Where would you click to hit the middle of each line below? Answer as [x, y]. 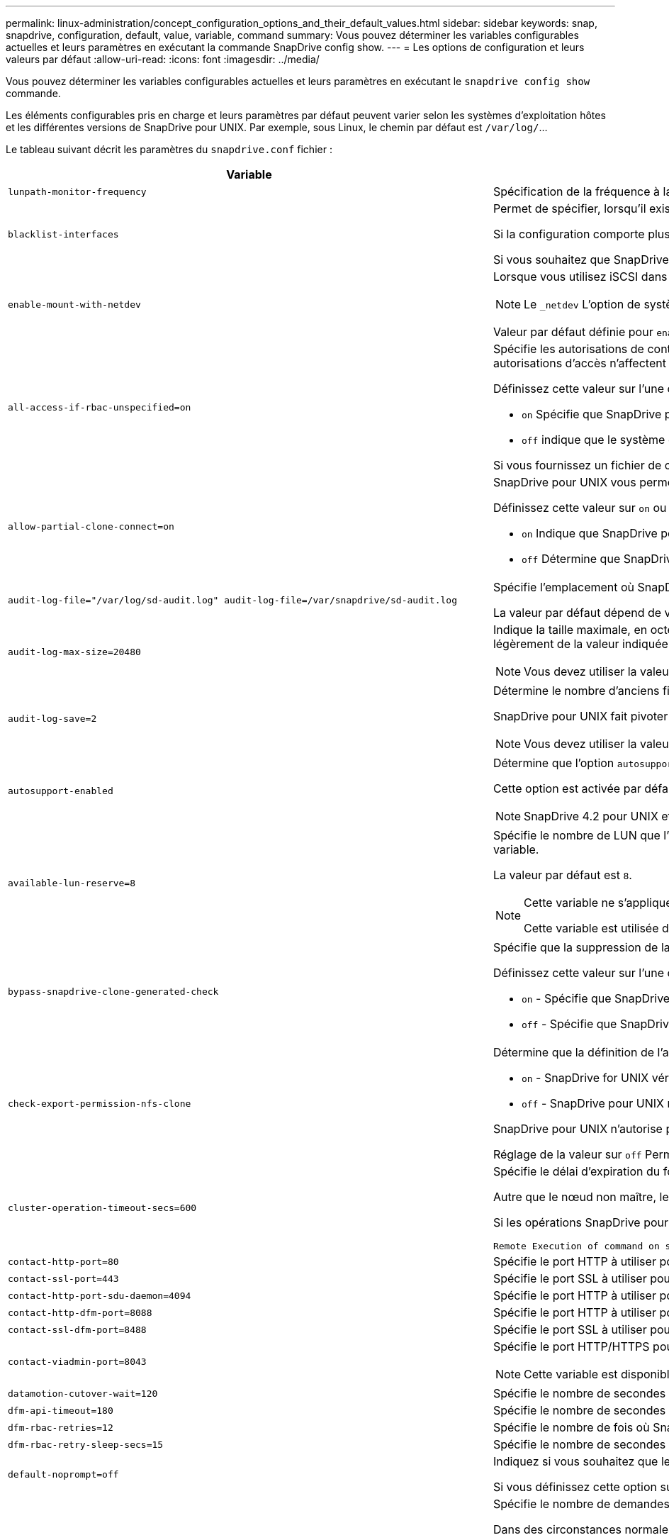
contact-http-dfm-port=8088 [80, 1312]
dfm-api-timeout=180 [61, 1410]
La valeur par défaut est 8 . [562, 875]
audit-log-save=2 [52, 718]
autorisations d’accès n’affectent [579, 363]
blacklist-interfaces [63, 234]
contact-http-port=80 [63, 1261]
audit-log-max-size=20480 [74, 652]
